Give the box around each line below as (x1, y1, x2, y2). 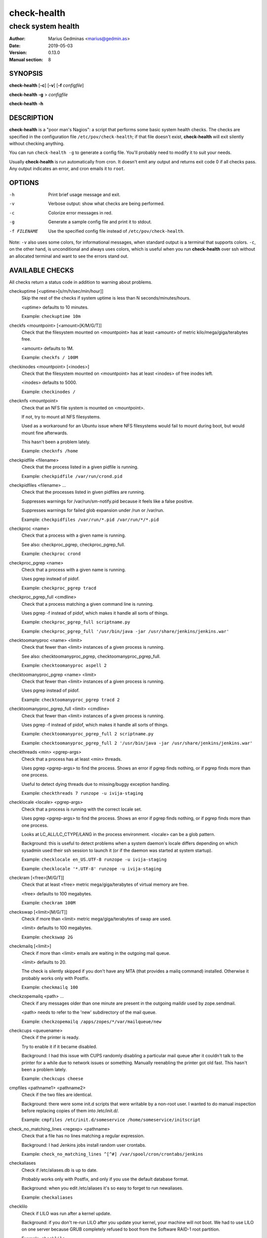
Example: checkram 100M (21, 900, 76, 906)
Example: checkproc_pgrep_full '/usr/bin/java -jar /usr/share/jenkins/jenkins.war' (21, 628, 229, 634)
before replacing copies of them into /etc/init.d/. (21, 1107, 119, 1114)
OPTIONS (9, 178, 39, 187)
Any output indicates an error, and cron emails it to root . (9, 166, 126, 172)
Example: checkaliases (21, 1194, 73, 1200)
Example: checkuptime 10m (21, 313, 81, 319)
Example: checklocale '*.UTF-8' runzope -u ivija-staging (21, 866, 162, 872)
